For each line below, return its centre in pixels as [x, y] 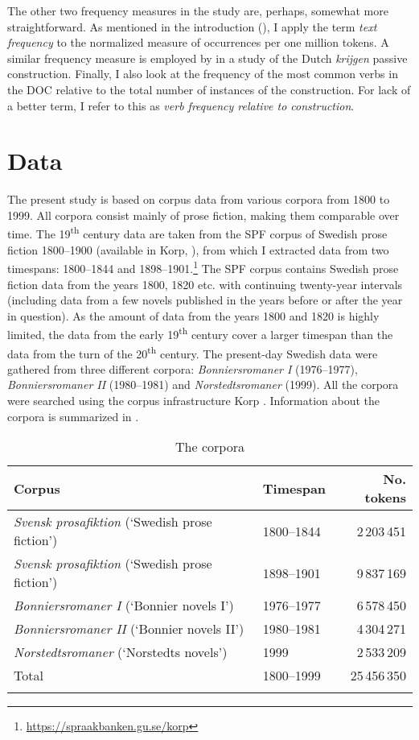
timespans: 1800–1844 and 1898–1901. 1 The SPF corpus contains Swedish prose [203, 267]
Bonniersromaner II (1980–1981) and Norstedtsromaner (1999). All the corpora [203, 384]
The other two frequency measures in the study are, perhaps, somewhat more [198, 10]
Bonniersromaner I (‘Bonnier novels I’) [124, 606]
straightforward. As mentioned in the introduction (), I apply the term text [192, 26]
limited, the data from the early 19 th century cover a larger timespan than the [200, 333]
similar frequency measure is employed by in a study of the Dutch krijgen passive [207, 58]
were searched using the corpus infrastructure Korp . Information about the [194, 401]
